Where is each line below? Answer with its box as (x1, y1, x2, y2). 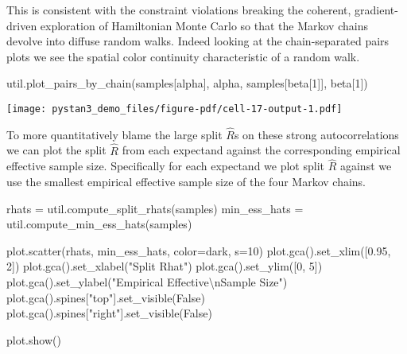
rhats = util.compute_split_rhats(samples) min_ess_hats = (6, 200, 304, 216)
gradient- (355, 2, 398, 18)
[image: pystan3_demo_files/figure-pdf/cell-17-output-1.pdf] (6, 103, 343, 115)
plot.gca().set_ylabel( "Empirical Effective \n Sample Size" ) (6, 274, 288, 290)
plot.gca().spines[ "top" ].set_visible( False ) (6, 289, 205, 305)
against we (339, 158, 392, 174)
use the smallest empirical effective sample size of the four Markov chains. (6, 173, 366, 190)
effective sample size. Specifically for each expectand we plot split (6, 158, 324, 174)
